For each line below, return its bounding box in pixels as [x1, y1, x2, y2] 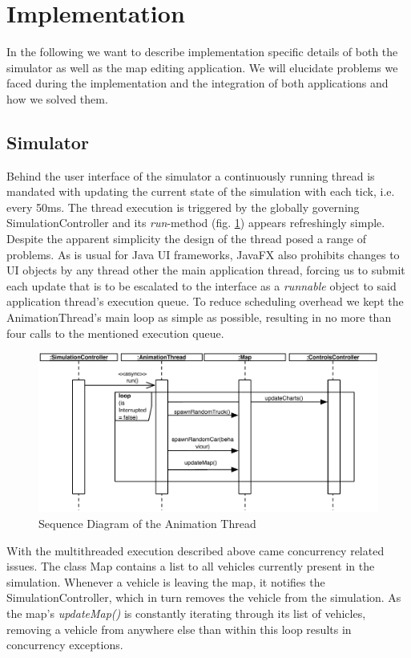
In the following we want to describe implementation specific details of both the [6, 43, 398, 60]
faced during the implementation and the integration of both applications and [6, 75, 389, 91]
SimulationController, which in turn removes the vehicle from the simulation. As [6, 589, 401, 606]
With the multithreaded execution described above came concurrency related [6, 542, 385, 558]
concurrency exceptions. [6, 636, 123, 653]
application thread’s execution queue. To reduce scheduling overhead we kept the [6, 293, 404, 310]
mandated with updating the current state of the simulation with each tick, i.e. [6, 183, 395, 200]
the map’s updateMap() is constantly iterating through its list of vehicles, [6, 604, 366, 621]
